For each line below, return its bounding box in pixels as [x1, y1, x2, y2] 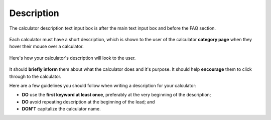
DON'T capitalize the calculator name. [22, 106, 101, 112]
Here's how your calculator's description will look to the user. [9, 55, 136, 61]
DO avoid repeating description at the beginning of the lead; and [22, 98, 155, 105]
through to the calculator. [9, 73, 62, 79]
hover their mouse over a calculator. [9, 43, 84, 50]
